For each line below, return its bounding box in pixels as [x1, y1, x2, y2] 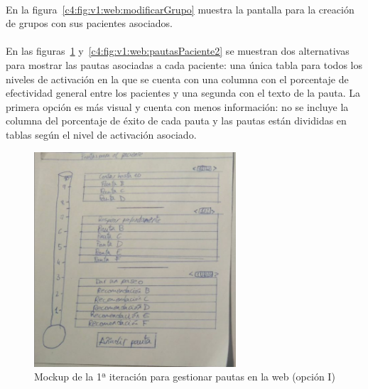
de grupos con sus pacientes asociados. [6, 16, 173, 31]
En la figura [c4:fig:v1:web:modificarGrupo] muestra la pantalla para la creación [6, 1, 355, 16]
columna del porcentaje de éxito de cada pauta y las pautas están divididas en [6, 113, 347, 128]
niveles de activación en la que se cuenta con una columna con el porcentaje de [6, 71, 349, 86]
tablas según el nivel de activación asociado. [6, 127, 197, 142]
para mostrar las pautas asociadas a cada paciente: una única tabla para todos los [6, 57, 362, 72]
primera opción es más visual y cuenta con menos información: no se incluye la [6, 99, 349, 114]
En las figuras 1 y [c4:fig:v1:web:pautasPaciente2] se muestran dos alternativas [6, 43, 350, 58]
